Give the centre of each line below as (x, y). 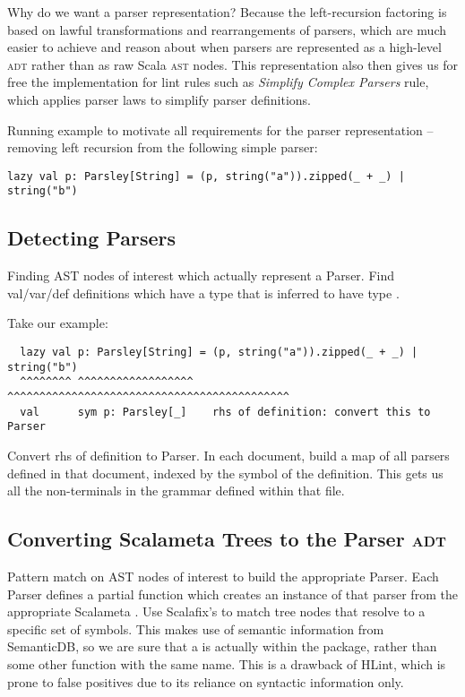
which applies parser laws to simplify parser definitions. (159, 99)
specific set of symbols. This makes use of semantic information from (196, 628)
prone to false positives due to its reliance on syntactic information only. (206, 681)
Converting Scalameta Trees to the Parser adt (227, 539)
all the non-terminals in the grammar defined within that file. (176, 490)
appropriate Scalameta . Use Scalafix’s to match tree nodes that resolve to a (216, 611)
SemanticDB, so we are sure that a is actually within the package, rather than (222, 646)
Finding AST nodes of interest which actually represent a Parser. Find (201, 275)
